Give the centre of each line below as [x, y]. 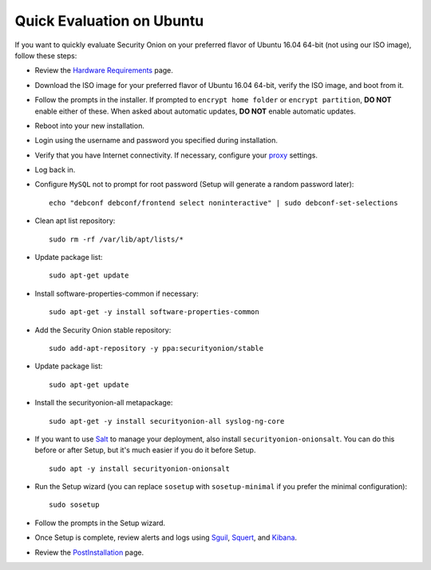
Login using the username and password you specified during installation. [156, 141]
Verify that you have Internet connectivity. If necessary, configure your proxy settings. [176, 155]
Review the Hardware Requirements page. [104, 70]
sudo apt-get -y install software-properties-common [154, 312]
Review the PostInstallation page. [89, 552]
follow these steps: [46, 55]
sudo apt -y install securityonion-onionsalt [140, 468]
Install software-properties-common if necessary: [117, 293]
